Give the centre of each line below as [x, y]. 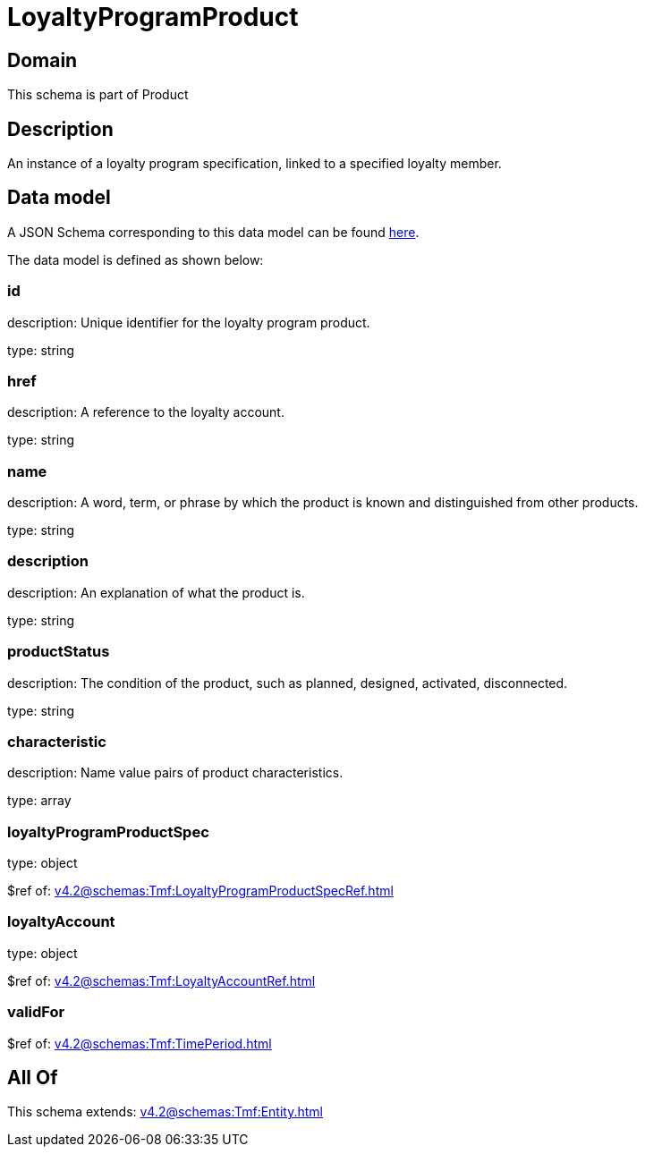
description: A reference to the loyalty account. [146, 412]
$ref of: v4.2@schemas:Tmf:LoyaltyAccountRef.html [161, 980]
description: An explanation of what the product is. [156, 592]
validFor [36, 1012]
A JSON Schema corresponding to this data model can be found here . [213, 232]
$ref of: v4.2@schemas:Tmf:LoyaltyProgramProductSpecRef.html [200, 891]
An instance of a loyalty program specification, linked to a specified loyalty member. [255, 164]
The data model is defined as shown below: [136, 259]
